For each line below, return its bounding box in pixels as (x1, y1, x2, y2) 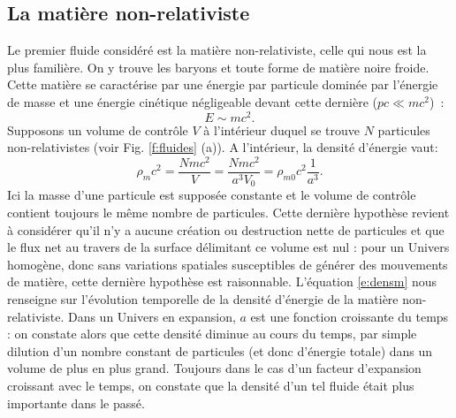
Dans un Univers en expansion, (67, 307, 236, 325)
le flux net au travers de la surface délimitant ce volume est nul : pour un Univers (7, 238, 450, 256)
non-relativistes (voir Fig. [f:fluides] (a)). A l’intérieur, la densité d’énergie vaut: (7, 138, 438, 156)
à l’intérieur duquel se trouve (203, 120, 361, 139)
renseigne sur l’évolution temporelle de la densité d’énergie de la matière (7, 290, 399, 308)
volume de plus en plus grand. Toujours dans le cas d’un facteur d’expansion (7, 359, 422, 377)
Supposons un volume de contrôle (7, 120, 188, 139)
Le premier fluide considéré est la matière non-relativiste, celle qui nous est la (7, 41, 427, 59)
